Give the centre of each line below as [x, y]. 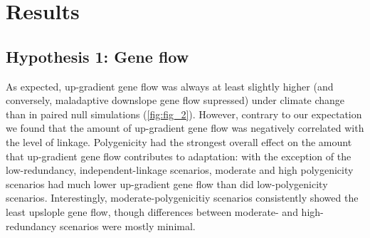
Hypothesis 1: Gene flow [97, 56]
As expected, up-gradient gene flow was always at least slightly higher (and [170, 86]
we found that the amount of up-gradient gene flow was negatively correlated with [185, 128]
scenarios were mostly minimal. [127, 226]
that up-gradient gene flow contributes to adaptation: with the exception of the [179, 156]
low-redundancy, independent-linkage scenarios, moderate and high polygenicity [180, 170]
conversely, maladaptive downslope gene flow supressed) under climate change [175, 100]
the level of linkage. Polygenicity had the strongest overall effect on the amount [179, 141]
